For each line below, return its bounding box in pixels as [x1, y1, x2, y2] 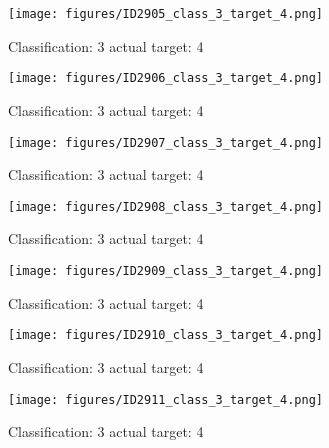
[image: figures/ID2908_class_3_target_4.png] [8, 199, 323, 214]
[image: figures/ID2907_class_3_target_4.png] [8, 135, 323, 150]
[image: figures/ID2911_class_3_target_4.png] [8, 392, 323, 407]
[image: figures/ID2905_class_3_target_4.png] [8, 7, 323, 21]
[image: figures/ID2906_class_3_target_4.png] [8, 71, 323, 86]
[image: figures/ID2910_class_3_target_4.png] [8, 328, 323, 343]
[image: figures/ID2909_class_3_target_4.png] [8, 264, 323, 278]
